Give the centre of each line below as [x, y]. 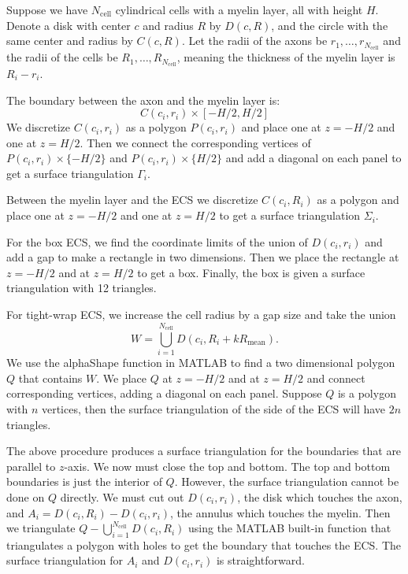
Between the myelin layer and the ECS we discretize [132, 200]
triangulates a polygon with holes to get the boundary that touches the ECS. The [204, 544]
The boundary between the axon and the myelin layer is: [143, 100]
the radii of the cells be [62, 57]
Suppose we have [47, 9]
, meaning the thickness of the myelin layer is [286, 57]
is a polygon [367, 393]
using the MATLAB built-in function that [289, 528]
